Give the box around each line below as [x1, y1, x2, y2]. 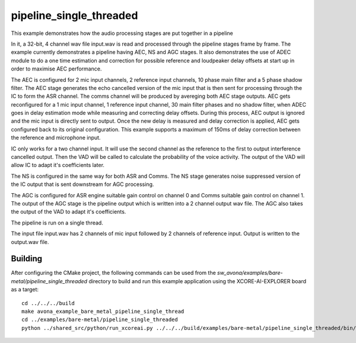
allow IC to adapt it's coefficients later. [11, 162, 105, 169]
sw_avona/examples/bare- [217, 270, 283, 277]
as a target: [11, 286, 39, 293]
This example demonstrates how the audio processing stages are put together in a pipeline [11, 30, 234, 37]
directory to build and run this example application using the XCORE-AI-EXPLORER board [88, 277, 307, 284]
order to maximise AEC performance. [11, 65, 102, 72]
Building [11, 254, 43, 264]
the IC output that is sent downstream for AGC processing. [11, 181, 154, 188]
